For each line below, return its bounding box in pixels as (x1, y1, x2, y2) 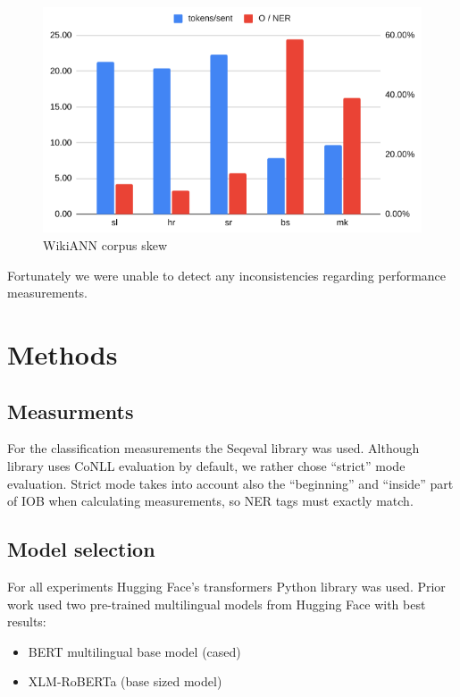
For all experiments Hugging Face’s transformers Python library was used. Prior (7, 576, 446, 595)
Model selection (7, 535, 155, 563)
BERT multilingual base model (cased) (28, 642, 241, 660)
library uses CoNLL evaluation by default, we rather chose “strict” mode (7, 457, 406, 474)
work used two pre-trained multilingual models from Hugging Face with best (7, 594, 426, 613)
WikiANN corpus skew (43, 236, 168, 255)
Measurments (7, 397, 134, 424)
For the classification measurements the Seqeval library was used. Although (7, 439, 420, 458)
